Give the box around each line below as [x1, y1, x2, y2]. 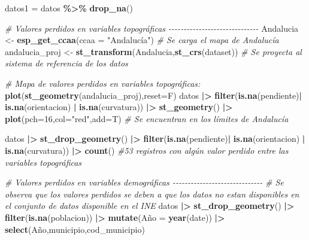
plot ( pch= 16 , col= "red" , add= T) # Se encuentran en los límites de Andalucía [5, 112, 289, 124]
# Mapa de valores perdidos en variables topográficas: [5, 77, 201, 89]
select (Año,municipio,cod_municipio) [5, 223, 145, 235]
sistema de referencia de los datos [5, 57, 128, 69]
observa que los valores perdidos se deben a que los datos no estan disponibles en [5, 187, 299, 200]
